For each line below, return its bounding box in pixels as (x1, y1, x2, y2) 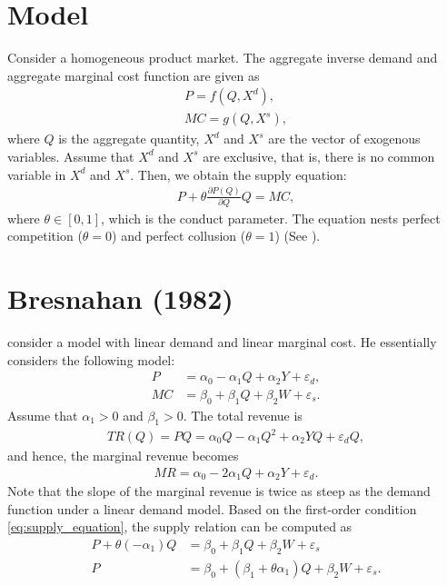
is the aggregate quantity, (58, 129, 200, 148)
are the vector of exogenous (268, 129, 421, 148)
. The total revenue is (183, 405, 303, 424)
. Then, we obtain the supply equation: (130, 164, 347, 184)
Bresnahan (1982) (7, 280, 233, 317)
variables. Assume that (7, 146, 134, 165)
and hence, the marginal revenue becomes (7, 446, 239, 465)
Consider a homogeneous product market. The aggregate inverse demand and (7, 48, 438, 67)
